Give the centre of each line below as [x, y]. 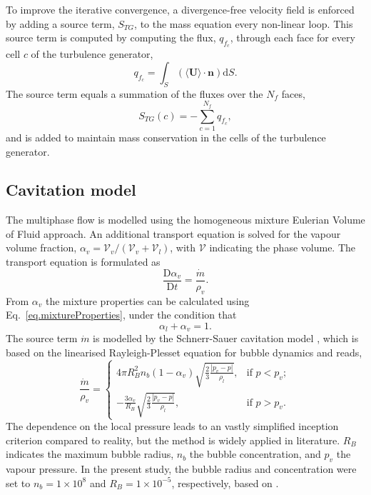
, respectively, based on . [225, 482]
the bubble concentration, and [255, 454]
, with [183, 247]
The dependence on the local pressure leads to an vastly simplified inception [172, 426]
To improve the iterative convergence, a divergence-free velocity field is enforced [180, 9]
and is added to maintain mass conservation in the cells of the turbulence [166, 137]
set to [18, 482]
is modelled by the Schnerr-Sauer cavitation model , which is [226, 338]
